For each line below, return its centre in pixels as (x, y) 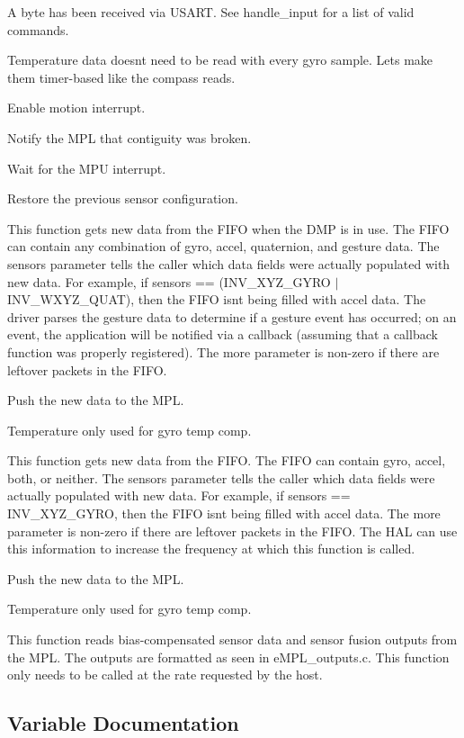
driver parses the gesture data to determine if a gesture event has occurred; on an (232, 316)
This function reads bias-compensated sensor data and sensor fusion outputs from (232, 639)
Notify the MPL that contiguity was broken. (129, 137)
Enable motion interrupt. (76, 108)
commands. (38, 29)
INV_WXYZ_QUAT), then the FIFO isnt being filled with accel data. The (217, 299)
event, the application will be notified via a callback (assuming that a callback (223, 334)
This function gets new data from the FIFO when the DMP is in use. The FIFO (228, 228)
